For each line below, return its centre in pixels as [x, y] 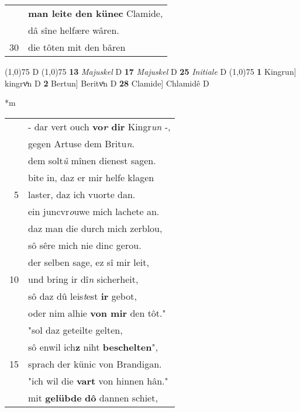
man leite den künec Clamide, [96, 13]
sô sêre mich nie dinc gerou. [85, 245]
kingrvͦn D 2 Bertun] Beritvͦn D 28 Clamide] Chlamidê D [107, 83]
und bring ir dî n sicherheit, [83, 279]
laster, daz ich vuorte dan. [82, 194]
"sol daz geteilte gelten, [75, 330]
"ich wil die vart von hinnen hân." [98, 380]
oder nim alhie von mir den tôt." [97, 313]
